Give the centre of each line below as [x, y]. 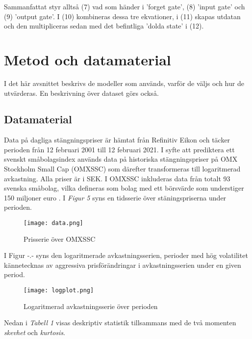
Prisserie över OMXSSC [60, 239]
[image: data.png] [53, 223]
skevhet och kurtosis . [35, 332]
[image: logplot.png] [59, 291]
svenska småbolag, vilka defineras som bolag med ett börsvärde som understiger [124, 188]
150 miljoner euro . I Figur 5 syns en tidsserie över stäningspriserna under [115, 197]
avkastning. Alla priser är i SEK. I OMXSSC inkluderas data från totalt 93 [117, 178]
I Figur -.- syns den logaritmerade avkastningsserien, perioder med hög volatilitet [126, 255]
